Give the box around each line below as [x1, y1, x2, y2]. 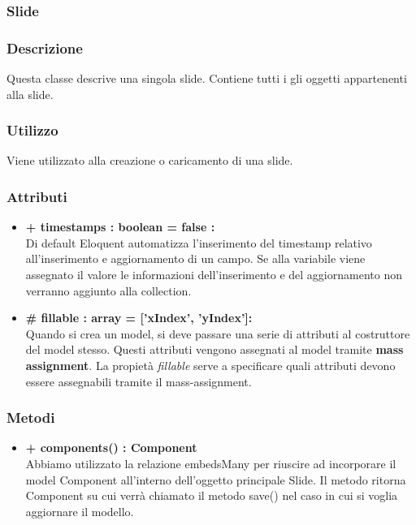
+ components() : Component [25, 439, 197, 456]
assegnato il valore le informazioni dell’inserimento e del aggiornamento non [25, 266, 402, 283]
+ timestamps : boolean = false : [25, 218, 215, 235]
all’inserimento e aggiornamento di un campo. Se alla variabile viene [25, 250, 366, 267]
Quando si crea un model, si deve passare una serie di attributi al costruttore [25, 325, 410, 342]
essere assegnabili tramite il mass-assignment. [25, 372, 252, 389]
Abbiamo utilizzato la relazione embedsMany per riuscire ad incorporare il [25, 455, 396, 472]
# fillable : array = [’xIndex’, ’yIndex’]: [25, 309, 253, 326]
